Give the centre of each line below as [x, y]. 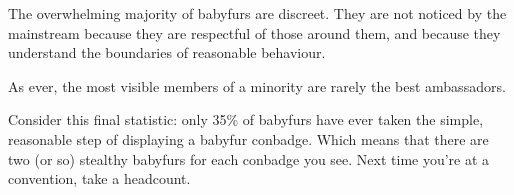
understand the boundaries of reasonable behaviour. [167, 52]
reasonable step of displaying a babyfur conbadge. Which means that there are [248, 138]
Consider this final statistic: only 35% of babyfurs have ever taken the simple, [246, 119]
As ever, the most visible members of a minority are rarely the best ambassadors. [257, 85]
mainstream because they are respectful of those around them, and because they [254, 32]
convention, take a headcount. [99, 178]
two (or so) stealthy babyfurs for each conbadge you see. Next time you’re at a [249, 158]
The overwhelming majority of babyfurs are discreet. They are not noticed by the [257, 13]
